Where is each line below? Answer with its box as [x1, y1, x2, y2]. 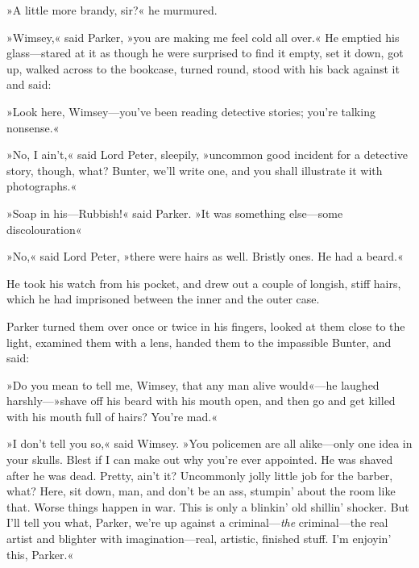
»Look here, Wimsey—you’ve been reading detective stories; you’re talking [6, 102, 375, 119]
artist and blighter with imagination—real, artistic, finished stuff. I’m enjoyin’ [6, 530, 392, 547]
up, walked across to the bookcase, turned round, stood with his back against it [6, 60, 400, 77]
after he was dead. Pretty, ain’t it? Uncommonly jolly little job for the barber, [6, 466, 393, 483]
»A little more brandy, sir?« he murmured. [6, 2, 218, 18]
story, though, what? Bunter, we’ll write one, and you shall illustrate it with [6, 161, 383, 178]
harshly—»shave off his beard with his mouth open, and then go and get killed [6, 392, 396, 409]
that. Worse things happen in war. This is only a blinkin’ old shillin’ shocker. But [6, 498, 409, 515]
